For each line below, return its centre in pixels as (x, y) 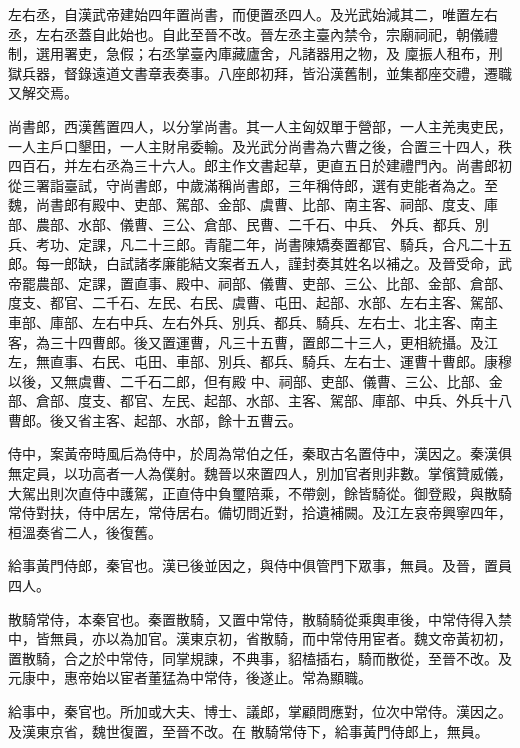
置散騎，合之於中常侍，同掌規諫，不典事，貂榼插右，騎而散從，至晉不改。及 (260, 657)
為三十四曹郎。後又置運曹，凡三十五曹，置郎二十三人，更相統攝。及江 (266, 341)
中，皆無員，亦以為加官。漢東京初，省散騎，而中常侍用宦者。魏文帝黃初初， (260, 638)
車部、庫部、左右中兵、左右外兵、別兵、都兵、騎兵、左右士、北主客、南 (246, 321)
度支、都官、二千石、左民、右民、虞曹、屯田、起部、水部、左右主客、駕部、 (260, 302)
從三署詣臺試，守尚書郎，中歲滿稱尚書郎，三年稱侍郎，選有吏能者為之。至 (253, 184)
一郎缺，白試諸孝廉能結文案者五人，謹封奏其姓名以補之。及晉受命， (273, 263)
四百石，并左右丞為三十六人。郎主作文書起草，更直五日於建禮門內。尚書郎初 (260, 165)
